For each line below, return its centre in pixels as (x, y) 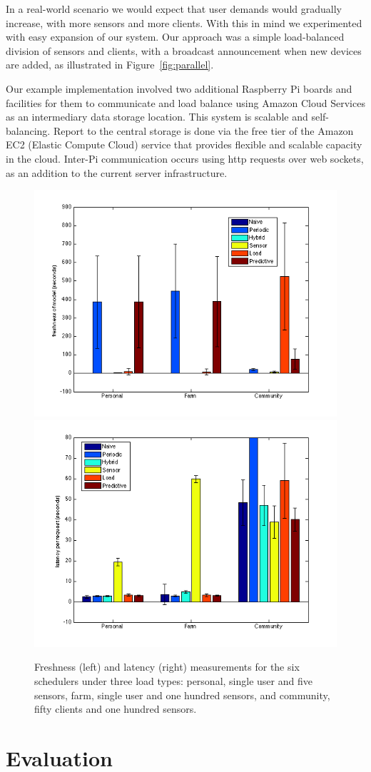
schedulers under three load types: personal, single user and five (173, 680)
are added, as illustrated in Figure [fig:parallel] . (110, 65)
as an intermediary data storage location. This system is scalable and (157, 117)
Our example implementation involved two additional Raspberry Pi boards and (179, 88)
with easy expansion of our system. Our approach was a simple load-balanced (175, 37)
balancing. (28, 130)
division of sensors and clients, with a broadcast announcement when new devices (184, 50)
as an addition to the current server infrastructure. (117, 172)
